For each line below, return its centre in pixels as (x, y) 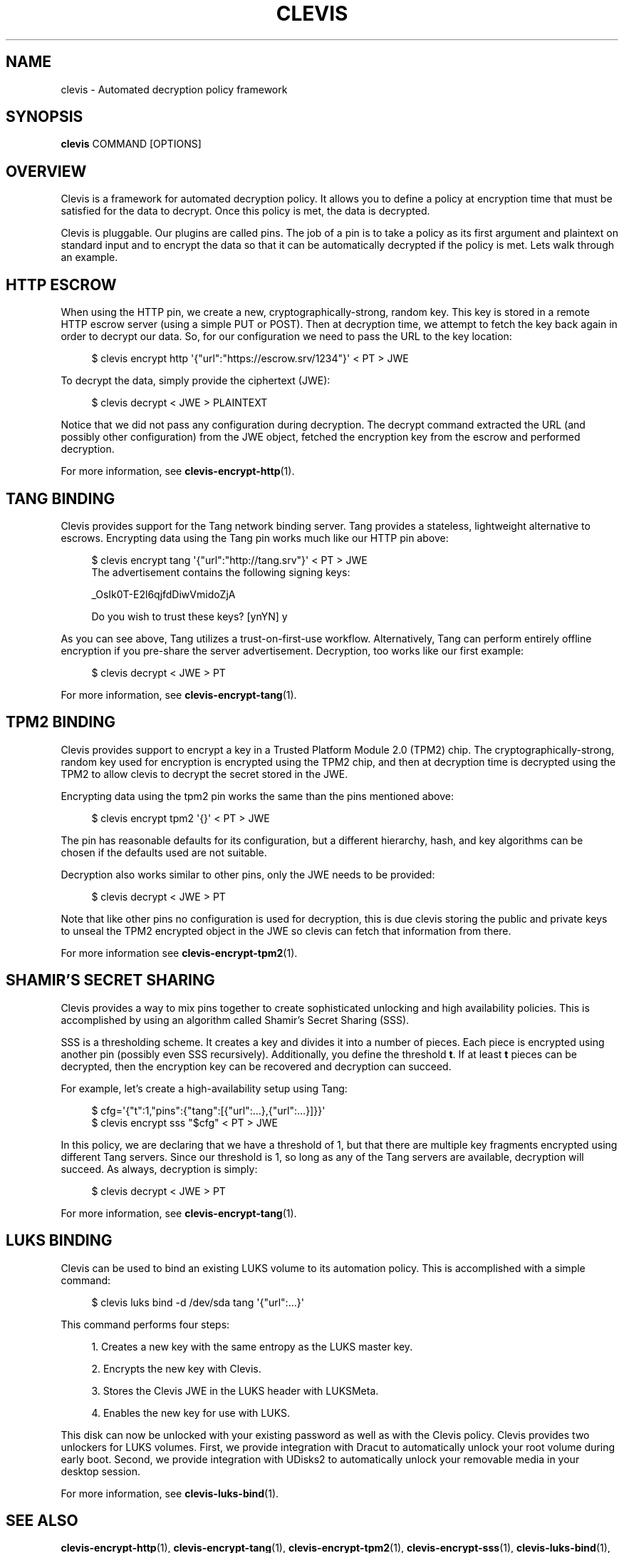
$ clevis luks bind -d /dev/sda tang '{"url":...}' (198, 1302)
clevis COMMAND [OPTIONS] (131, 144)
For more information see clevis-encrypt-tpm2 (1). (179, 953)
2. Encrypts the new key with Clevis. (176, 1368)
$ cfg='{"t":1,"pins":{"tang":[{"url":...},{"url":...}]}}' (208, 1110)
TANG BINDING (61, 498)
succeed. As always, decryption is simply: (159, 1169)
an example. (89, 257)
